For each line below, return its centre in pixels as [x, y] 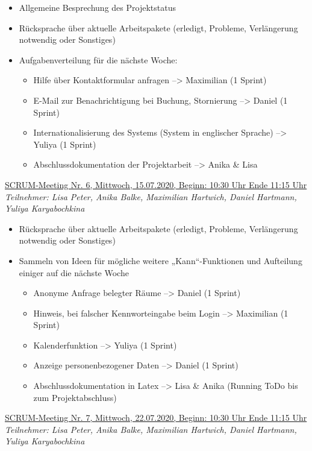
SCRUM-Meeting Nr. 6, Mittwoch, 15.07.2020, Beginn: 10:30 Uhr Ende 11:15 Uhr [156, 184]
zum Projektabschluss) [75, 397]
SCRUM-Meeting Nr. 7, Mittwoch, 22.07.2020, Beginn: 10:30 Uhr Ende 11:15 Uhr [156, 418]
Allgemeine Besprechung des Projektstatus [97, 7]
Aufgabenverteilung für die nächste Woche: [98, 59]
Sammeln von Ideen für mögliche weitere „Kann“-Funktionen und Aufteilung [161, 260]
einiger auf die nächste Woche [74, 272]
